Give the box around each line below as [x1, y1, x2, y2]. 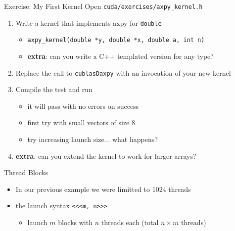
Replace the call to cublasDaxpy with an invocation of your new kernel [15, 67, 231, 78]
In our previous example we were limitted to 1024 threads [15, 184, 191, 194]
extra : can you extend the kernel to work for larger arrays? [15, 150, 196, 161]
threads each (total [101, 217, 159, 228]
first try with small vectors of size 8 [27, 117, 135, 128]
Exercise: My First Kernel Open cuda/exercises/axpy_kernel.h [4, 1, 203, 11]
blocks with [58, 217, 93, 228]
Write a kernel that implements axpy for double [15, 17, 162, 28]
